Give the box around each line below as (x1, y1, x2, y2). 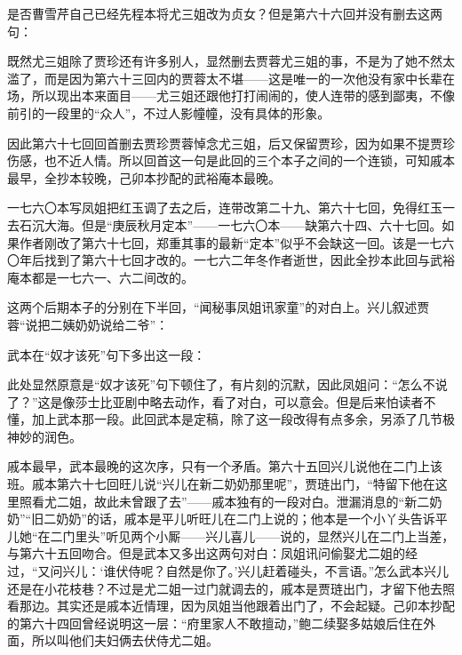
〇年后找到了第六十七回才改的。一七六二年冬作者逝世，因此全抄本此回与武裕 (7, 251, 455, 269)
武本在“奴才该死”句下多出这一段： (7, 345, 206, 363)
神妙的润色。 (7, 427, 82, 445)
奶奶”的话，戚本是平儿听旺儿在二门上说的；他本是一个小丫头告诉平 (56, 509, 448, 528)
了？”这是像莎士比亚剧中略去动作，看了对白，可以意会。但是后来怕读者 (7, 392, 424, 411)
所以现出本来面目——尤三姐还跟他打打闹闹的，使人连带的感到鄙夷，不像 (31, 86, 455, 105)
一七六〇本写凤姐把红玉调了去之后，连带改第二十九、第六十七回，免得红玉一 (7, 198, 455, 217)
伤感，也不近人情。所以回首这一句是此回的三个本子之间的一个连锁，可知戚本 (7, 151, 455, 170)
